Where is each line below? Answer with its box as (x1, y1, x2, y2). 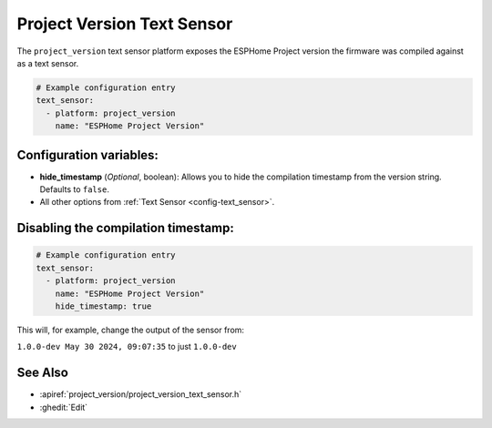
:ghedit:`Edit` (39, 402, 88, 413)
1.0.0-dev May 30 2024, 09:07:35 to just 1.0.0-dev (16, 341, 237, 352)
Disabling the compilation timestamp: (16, 220, 234, 236)
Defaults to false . (39, 183, 109, 195)
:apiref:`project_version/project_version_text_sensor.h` (39, 389, 241, 400)
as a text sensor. (16, 57, 79, 68)
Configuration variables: (16, 147, 159, 163)
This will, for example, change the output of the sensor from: (16, 324, 245, 335)
